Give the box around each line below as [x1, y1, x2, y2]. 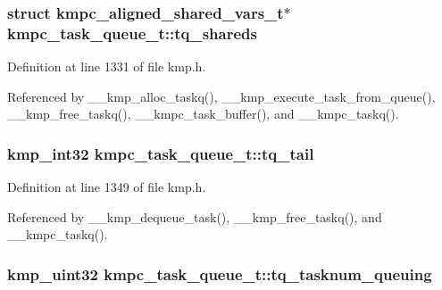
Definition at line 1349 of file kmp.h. [7, 178, 206, 196]
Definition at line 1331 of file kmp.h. [7, 57, 206, 76]
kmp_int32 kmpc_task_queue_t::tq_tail [7, 142, 314, 164]
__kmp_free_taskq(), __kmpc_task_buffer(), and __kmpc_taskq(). [7, 104, 399, 123]
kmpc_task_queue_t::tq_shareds [7, 21, 257, 44]
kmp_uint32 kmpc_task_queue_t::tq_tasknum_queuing [7, 262, 432, 285]
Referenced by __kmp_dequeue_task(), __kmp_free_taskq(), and [7, 207, 382, 226]
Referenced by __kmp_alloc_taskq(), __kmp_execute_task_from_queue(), [7, 87, 436, 105]
